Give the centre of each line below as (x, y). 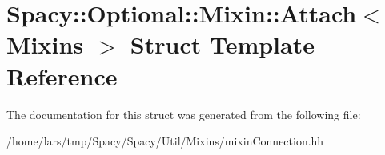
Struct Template (222, 44)
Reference (62, 76)
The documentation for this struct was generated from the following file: (184, 114)
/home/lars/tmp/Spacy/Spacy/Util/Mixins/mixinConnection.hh (165, 141)
